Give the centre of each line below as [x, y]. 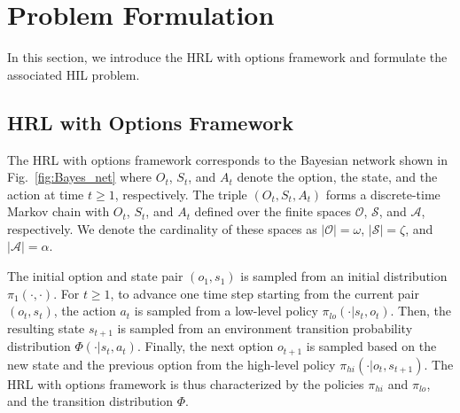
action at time [46, 194]
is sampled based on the [371, 346]
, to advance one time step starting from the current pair [265, 293]
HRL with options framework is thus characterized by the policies [186, 383]
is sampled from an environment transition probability [265, 327]
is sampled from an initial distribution [344, 276]
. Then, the [421, 311]
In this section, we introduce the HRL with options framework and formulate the [227, 57]
